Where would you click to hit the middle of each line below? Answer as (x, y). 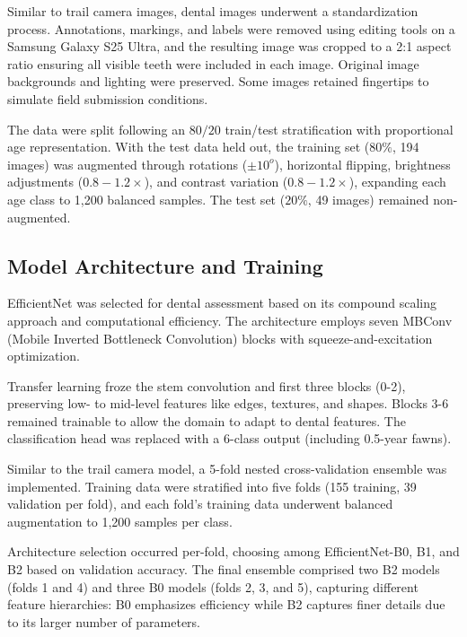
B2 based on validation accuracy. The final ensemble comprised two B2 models (224, 569)
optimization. (44, 356)
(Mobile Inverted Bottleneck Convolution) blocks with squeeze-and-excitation (220, 338)
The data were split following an (97, 129)
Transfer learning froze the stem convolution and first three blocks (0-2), (207, 385)
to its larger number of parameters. (104, 621)
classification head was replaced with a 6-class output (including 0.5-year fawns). (229, 438)
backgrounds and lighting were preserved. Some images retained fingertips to (218, 81)
